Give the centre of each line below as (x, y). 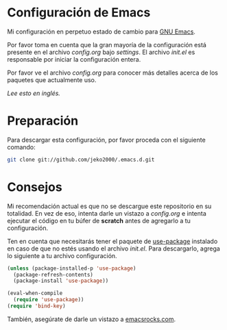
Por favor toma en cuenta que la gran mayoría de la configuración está (107, 45)
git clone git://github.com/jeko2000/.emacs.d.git (81, 160)
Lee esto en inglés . (34, 93)
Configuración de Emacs (79, 13)
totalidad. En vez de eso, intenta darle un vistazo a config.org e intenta (107, 213)
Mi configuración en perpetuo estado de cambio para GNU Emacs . (101, 31)
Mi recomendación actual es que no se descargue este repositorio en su (109, 206)
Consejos (35, 187)
